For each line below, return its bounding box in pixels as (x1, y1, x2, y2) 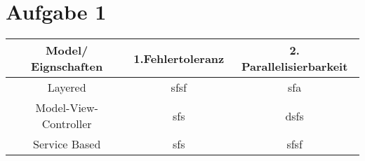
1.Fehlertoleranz (133, 50, 225, 66)
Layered (47, 79, 86, 96)
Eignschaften (31, 58, 103, 75)
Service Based (32, 136, 101, 153)
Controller (41, 115, 92, 132)
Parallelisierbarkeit (241, 58, 348, 75)
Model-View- (35, 99, 98, 116)
